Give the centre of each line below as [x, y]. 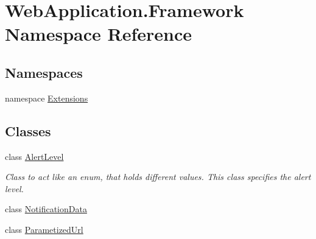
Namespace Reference [98, 34]
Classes [28, 130]
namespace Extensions [47, 98]
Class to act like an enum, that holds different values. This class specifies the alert [158, 177]
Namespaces [44, 72]
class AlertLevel [34, 156]
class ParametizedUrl [44, 229]
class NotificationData [46, 209]
